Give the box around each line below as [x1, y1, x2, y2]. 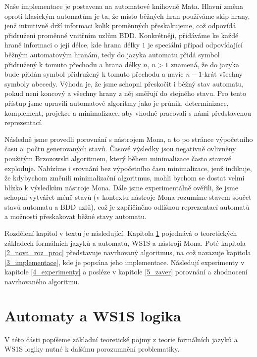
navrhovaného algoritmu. [4, 276, 80, 287]
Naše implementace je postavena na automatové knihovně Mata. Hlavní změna [4, 1, 243, 11]
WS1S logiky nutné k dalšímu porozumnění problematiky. [4, 344, 180, 354]
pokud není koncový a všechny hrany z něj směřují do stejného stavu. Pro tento [4, 88, 246, 98]
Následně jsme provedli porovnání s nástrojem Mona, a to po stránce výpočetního [4, 134, 253, 144]
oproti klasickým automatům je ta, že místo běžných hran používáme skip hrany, [4, 10, 250, 21]
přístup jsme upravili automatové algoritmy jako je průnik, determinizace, [4, 97, 229, 108]
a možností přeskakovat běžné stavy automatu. [4, 211, 147, 222]
